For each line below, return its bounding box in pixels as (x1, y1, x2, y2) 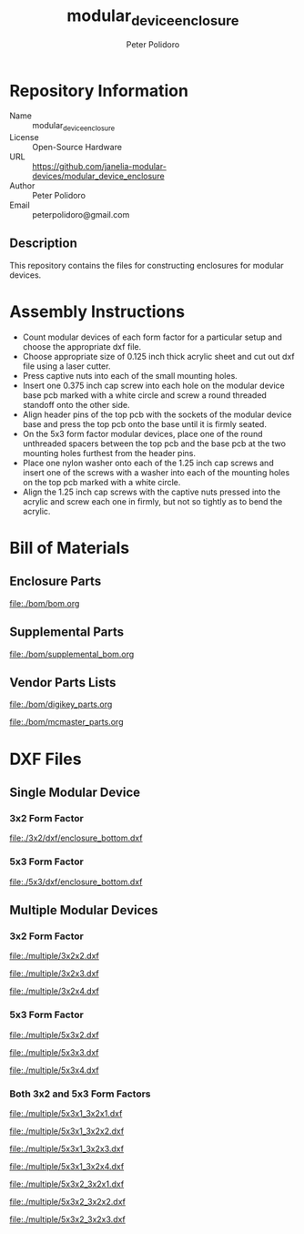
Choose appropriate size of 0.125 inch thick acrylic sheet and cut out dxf (22, 351, 296, 362)
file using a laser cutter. (22, 361, 111, 372)
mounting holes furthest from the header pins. (22, 447, 197, 458)
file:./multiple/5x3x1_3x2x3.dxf (9, 1143, 125, 1154)
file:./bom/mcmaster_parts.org (9, 717, 124, 728)
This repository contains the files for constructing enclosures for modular (9, 260, 284, 270)
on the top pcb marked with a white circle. (22, 476, 181, 487)
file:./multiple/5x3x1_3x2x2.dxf (9, 1126, 125, 1137)
